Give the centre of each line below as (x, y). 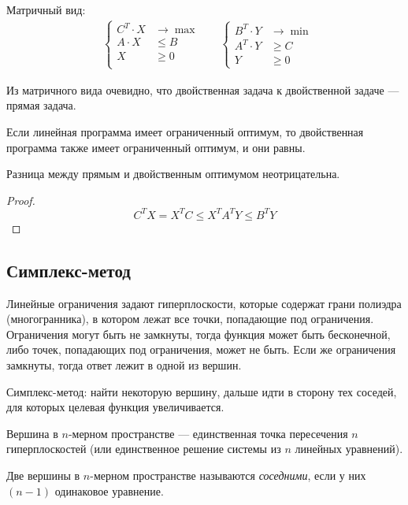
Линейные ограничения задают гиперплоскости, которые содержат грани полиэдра (204, 303)
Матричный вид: (46, 9)
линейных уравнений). (349, 449)
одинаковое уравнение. (109, 490)
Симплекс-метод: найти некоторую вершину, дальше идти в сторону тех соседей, (202, 391)
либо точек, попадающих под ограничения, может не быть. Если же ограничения (201, 349)
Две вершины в (43, 475)
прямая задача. (41, 105)
